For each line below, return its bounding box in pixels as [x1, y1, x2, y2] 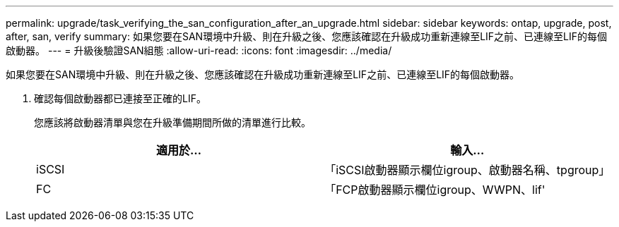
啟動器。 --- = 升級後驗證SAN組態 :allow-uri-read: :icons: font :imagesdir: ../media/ [6, 44, 392, 56]
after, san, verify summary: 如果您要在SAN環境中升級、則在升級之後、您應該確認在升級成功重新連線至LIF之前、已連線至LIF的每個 [6, 30, 608, 42]
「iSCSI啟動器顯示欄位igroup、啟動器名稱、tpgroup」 [324, 163, 611, 177]
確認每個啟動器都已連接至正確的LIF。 [34, 92, 206, 104]
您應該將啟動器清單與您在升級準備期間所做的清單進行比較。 [34, 116, 311, 128]
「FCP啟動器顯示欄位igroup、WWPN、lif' [324, 183, 546, 197]
